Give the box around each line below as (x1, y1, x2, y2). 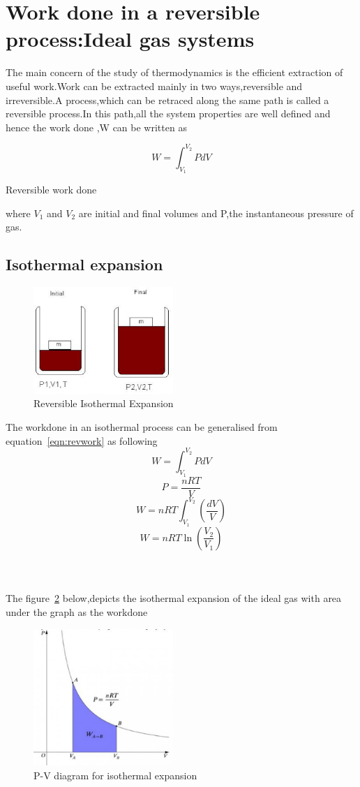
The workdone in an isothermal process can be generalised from (6, 419, 278, 434)
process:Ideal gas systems (6, 24, 255, 53)
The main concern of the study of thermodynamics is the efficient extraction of (6, 65, 343, 80)
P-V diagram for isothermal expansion (33, 767, 197, 782)
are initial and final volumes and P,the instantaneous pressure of (78, 205, 354, 220)
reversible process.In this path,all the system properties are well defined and (6, 106, 331, 121)
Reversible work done (6, 182, 97, 196)
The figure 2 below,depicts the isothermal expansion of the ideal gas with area (6, 591, 342, 605)
